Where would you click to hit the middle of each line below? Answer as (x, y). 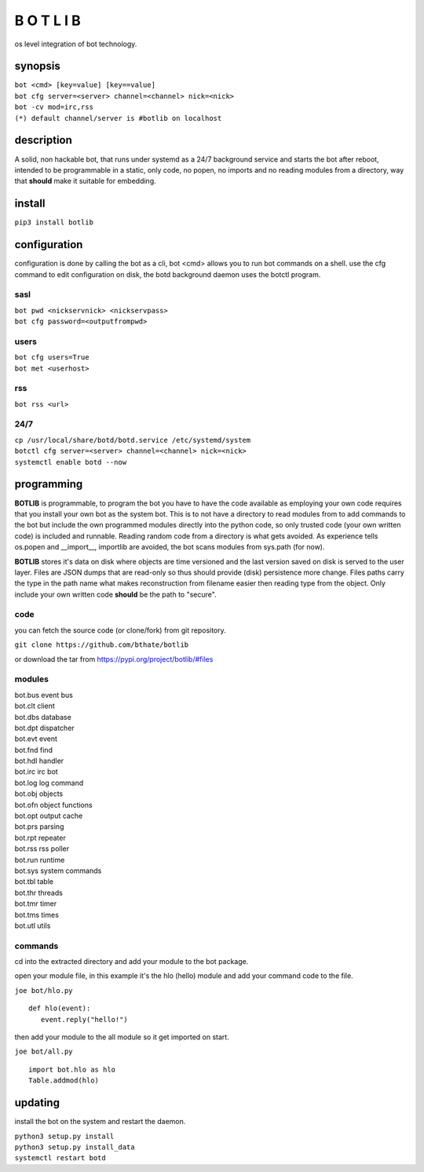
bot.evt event (36, 739)
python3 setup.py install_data (75, 1147)
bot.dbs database (43, 717)
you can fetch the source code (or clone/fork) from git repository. (121, 630)
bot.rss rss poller (42, 849)
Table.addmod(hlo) (64, 1081)
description (43, 140)
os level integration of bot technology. (76, 44)
